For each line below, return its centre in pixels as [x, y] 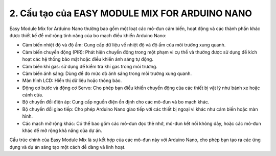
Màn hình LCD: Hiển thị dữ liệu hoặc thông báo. [72, 81]
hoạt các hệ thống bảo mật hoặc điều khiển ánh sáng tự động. [88, 59]
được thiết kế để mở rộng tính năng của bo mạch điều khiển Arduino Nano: [88, 35]
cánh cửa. [33, 95]
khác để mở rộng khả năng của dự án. [62, 131]
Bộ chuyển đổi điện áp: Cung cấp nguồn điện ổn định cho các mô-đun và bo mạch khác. [116, 102]
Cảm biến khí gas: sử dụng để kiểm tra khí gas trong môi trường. [90, 66]
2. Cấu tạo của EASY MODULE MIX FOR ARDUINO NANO [131, 13]
